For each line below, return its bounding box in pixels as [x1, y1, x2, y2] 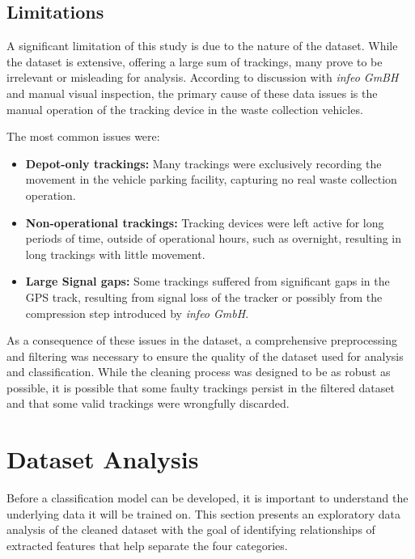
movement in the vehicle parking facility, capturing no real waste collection [25, 171, 397, 188]
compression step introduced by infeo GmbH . [25, 304, 249, 321]
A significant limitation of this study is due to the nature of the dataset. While [6, 37, 398, 54]
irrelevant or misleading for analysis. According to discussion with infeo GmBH [6, 69, 399, 86]
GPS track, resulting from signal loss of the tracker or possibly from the [25, 288, 383, 305]
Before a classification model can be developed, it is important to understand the [6, 489, 409, 506]
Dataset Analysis [6, 443, 199, 476]
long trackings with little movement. [25, 245, 205, 262]
